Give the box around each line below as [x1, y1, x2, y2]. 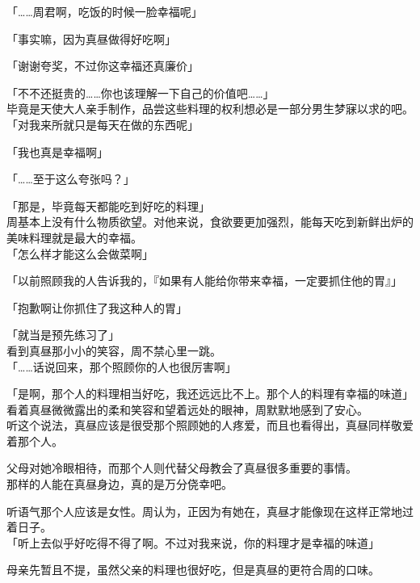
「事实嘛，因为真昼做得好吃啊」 [6, 30, 176, 47]
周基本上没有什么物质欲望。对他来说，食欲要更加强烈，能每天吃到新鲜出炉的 [6, 213, 414, 230]
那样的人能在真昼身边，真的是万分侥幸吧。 [6, 476, 233, 493]
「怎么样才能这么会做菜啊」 [6, 245, 153, 262]
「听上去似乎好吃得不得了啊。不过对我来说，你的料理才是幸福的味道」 [6, 534, 380, 551]
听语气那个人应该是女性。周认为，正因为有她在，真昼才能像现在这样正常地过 [6, 502, 414, 519]
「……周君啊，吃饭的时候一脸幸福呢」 [6, 3, 203, 19]
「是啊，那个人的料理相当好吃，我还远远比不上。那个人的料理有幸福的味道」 [6, 385, 414, 402]
